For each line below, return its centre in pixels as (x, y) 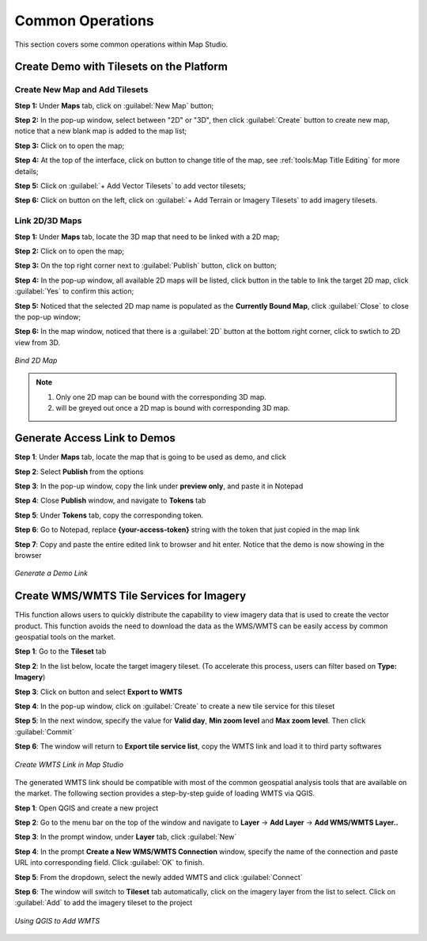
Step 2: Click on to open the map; (70, 251)
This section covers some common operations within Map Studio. (121, 44)
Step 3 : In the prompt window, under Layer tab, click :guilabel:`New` (126, 837)
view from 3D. (38, 342)
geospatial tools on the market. (65, 636)
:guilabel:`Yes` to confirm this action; (74, 291)
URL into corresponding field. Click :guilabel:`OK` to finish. (110, 863)
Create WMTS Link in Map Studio (69, 765)
